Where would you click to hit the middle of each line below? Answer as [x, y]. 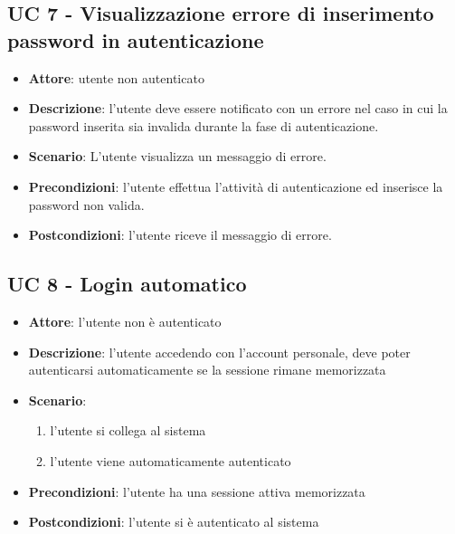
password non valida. [86, 204]
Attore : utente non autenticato [116, 77]
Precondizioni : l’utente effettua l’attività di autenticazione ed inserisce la [236, 186]
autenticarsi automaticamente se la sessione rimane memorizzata [207, 370]
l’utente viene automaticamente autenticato [171, 460]
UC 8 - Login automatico [127, 284]
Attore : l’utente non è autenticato [125, 321]
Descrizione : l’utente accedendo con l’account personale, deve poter [219, 352]
